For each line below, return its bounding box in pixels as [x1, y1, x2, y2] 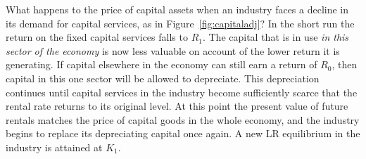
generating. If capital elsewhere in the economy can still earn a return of [6, 57, 317, 72]
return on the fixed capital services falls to [6, 30, 188, 44]
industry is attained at [6, 139, 103, 154]
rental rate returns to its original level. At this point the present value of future [6, 98, 348, 113]
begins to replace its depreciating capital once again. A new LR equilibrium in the [6, 126, 360, 141]
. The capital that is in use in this [202, 30, 349, 44]
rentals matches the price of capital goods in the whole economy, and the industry [6, 112, 360, 127]
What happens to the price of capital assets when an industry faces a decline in [6, 2, 349, 16]
